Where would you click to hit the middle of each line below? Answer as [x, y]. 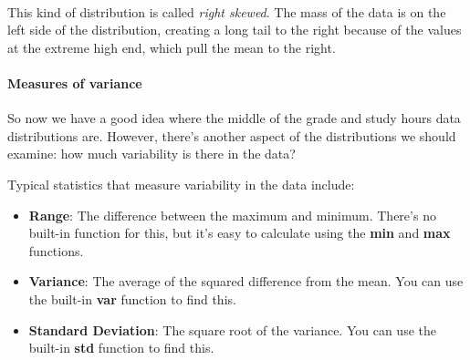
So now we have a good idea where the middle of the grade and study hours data [234, 118]
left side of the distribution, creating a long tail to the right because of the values [235, 30]
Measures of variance [75, 82]
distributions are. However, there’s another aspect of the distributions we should [232, 135]
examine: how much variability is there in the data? [151, 154]
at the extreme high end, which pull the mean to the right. [172, 47]
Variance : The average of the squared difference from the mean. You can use [246, 281]
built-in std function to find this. [121, 348]
